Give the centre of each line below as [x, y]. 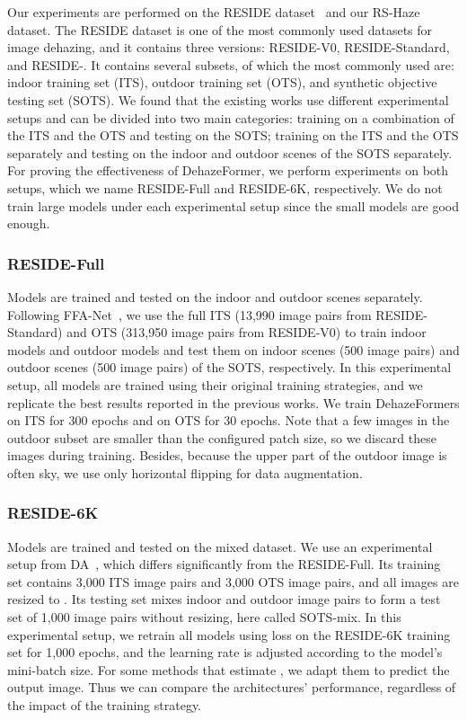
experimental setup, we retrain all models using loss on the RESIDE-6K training [229, 634]
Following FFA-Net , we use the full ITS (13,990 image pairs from [189, 314]
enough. [29, 223]
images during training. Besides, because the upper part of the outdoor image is [227, 455]
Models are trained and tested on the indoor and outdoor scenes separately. [215, 296]
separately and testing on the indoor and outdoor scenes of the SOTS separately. [230, 152]
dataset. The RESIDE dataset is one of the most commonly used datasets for [220, 29]
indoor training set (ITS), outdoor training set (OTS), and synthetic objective [222, 82]
